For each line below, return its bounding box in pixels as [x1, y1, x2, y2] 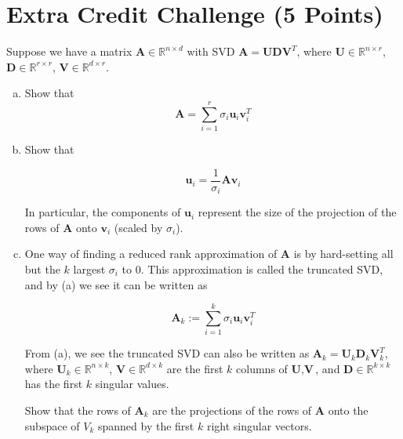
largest [73, 260, 106, 277]
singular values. [95, 376, 169, 392]
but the [24, 260, 60, 277]
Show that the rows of [24, 402, 131, 419]
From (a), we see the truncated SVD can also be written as [24, 345, 310, 361]
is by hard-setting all [293, 245, 394, 262]
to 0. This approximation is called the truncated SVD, [122, 260, 383, 277]
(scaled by [114, 219, 163, 235]
